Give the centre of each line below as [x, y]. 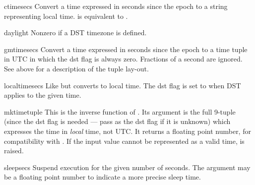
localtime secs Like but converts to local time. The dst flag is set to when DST [123, 85]
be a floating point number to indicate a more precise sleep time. [102, 177]
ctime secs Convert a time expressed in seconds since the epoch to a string [116, 6]
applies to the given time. [43, 95]
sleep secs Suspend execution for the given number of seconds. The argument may [127, 167]
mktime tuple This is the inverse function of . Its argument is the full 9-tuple [120, 111]
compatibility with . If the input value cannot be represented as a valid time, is [124, 141]
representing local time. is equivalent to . [66, 16]
